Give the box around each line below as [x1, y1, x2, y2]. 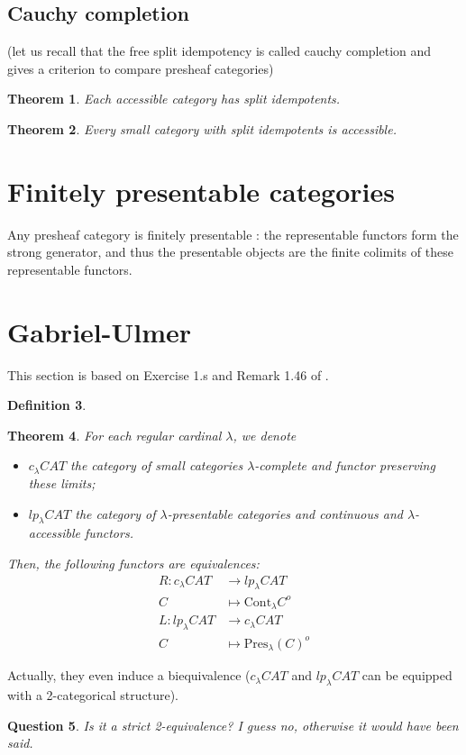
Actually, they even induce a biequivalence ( [7, 666, 251, 685]
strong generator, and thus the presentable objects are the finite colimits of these [7, 242, 453, 261]
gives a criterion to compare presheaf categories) [7, 59, 274, 77]
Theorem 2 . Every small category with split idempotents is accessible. [7, 119, 397, 138]
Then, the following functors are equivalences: [7, 553, 260, 572]
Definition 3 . [7, 396, 87, 414]
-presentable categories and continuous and [167, 504, 403, 523]
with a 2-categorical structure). [7, 685, 178, 704]
